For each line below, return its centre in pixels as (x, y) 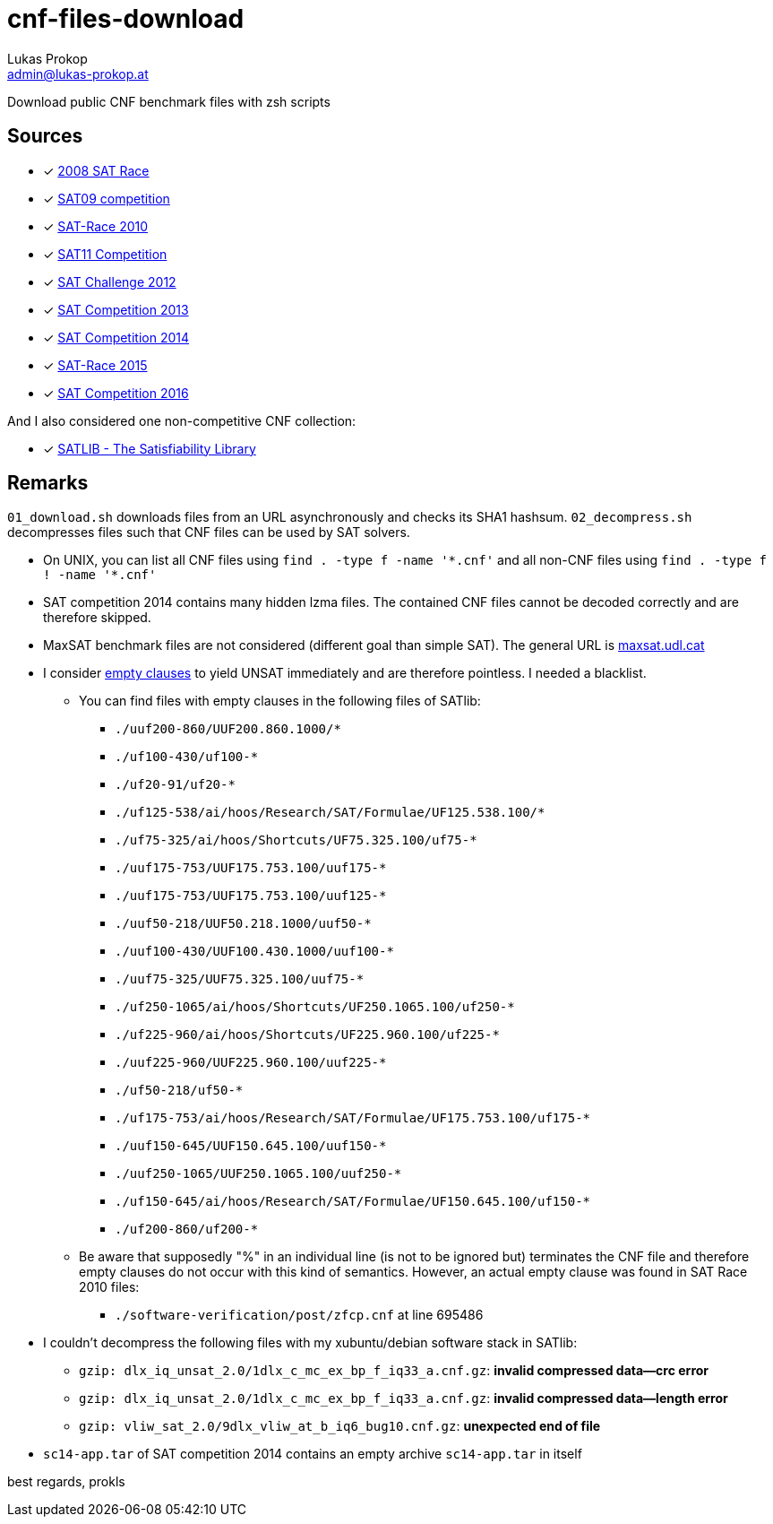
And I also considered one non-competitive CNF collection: (182, 420)
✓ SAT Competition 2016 (116, 393)
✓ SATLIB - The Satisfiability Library (150, 448)
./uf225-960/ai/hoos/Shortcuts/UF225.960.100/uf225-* (307, 1035)
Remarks (48, 483)
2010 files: (109, 1287)
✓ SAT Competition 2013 (116, 309)
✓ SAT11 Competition (105, 254)
